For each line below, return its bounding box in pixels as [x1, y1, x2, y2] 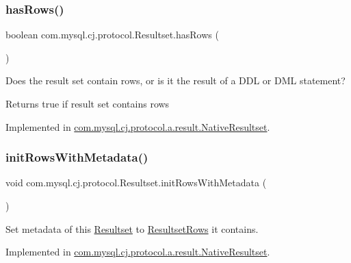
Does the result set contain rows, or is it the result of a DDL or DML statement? [5, 73, 346, 88]
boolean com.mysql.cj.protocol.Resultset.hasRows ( [5, 27, 219, 42]
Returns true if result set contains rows [5, 97, 170, 110]
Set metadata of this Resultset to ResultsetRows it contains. [5, 221, 259, 236]
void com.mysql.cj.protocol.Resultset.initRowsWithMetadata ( [5, 175, 267, 190]
